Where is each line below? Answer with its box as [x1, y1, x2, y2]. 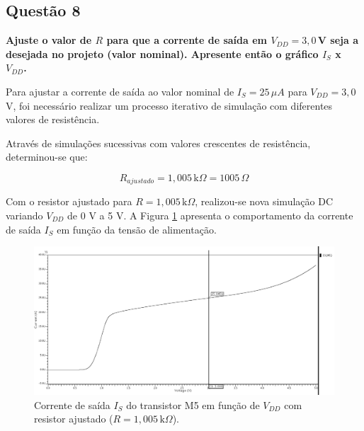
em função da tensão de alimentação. [57, 222, 217, 236]
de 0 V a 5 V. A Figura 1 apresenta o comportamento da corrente [67, 208, 353, 222]
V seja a [317, 33, 358, 47]
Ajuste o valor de [6, 33, 92, 47]
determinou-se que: [6, 149, 88, 164]
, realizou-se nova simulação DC [195, 194, 333, 209]
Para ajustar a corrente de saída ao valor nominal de [6, 84, 234, 98]
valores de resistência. [6, 112, 100, 127]
